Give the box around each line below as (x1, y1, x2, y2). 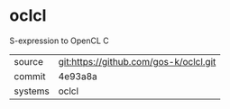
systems (14, 85, 50, 97)
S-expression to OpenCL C (9, 35, 110, 46)
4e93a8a (58, 69, 97, 82)
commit (14, 69, 46, 82)
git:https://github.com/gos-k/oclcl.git (58, 55, 216, 68)
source (14, 55, 43, 68)
